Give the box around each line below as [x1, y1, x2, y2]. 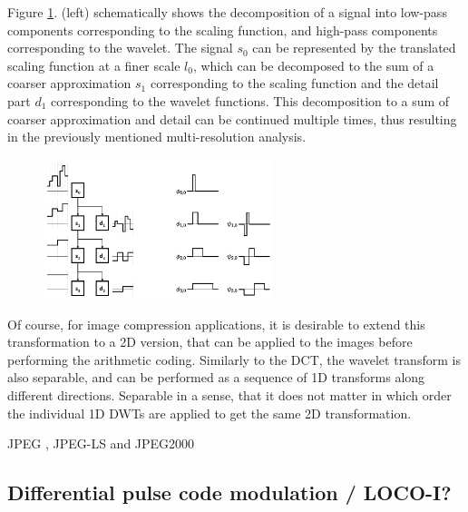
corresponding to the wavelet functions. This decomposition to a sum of [51, 91, 450, 110]
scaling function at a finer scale [7, 55, 180, 74]
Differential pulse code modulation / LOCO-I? [7, 478, 452, 507]
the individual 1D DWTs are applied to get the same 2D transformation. [7, 403, 412, 422]
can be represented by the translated [252, 38, 456, 57]
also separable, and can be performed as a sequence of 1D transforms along [7, 368, 425, 387]
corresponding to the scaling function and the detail [150, 74, 439, 93]
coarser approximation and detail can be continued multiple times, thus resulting [7, 109, 457, 128]
